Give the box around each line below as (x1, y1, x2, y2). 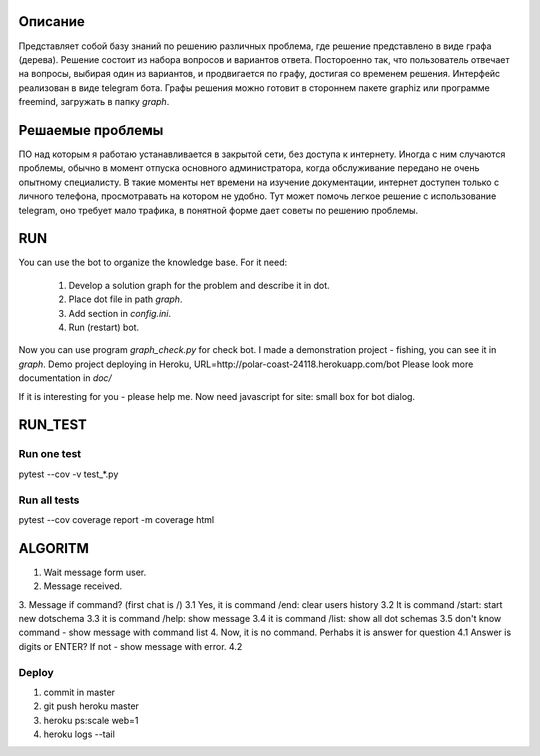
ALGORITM (18, 540, 90, 557)
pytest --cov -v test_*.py (18, 468, 119, 480)
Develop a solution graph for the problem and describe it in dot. (68, 279, 330, 291)
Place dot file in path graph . (68, 293, 183, 305)
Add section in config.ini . (68, 307, 172, 319)
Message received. (43, 580, 123, 592)
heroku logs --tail (43, 728, 115, 740)
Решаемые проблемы (18, 121, 164, 139)
